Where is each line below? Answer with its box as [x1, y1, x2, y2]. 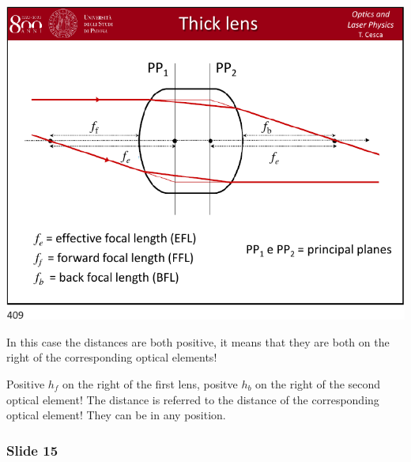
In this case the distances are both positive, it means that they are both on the [6, 333, 390, 350]
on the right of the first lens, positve [62, 376, 238, 392]
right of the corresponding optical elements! [6, 349, 217, 365]
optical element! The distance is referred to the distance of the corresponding [6, 391, 379, 407]
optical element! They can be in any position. [6, 407, 226, 423]
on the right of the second [255, 376, 381, 392]
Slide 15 [6, 440, 58, 460]
